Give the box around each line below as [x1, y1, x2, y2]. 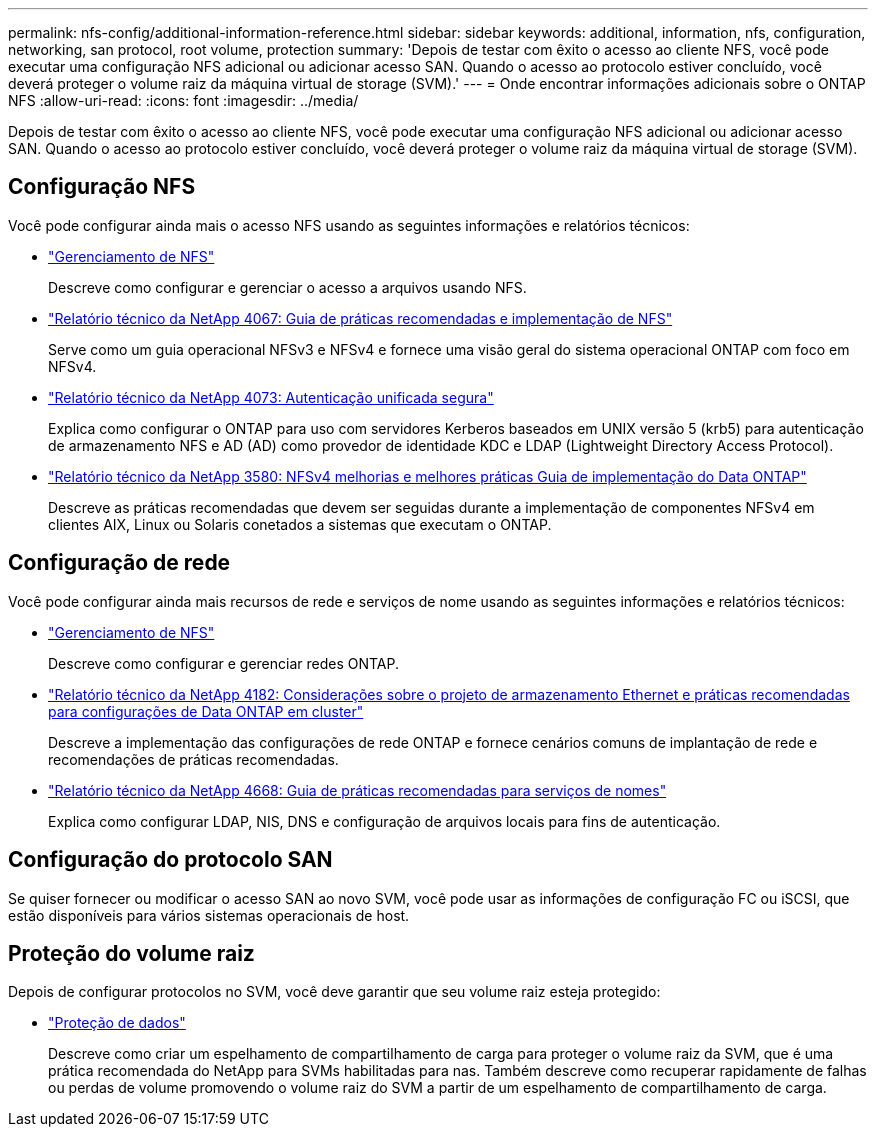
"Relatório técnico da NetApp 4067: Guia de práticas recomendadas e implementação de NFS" [48, 309, 673, 327]
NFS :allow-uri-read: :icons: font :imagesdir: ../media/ [8, 92, 359, 109]
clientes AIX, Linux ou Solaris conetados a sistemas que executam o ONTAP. [48, 515, 552, 533]
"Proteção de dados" [48, 1014, 186, 1032]
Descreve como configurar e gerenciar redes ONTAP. [48, 654, 400, 672]
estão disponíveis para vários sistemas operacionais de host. [8, 906, 410, 924]
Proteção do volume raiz [8, 940, 255, 966]
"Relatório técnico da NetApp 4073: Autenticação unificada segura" [48, 388, 494, 406]
